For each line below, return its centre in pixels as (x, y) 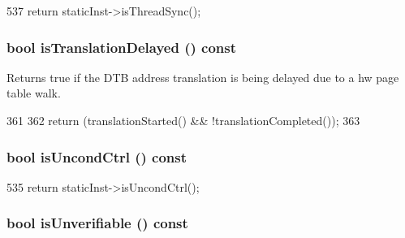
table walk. (34, 93)
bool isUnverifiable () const (97, 223)
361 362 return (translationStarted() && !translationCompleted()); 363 (183, 120)
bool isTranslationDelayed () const (121, 47)
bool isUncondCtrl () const (97, 156)
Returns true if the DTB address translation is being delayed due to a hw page (203, 77)
